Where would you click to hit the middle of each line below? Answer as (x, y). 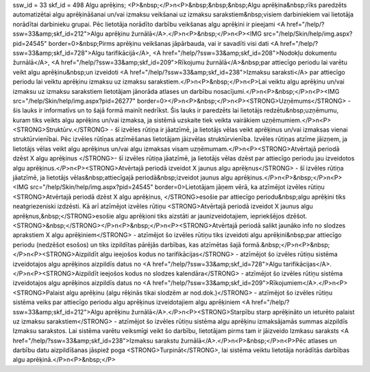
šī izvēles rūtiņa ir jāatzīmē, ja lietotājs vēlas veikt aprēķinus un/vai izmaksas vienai (232, 129)
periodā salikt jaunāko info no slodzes (292, 225)
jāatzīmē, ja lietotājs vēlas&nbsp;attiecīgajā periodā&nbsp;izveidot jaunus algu (123, 177)
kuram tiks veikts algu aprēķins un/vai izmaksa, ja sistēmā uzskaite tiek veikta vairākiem (136, 120)
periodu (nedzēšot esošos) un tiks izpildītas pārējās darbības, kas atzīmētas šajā (127, 245)
